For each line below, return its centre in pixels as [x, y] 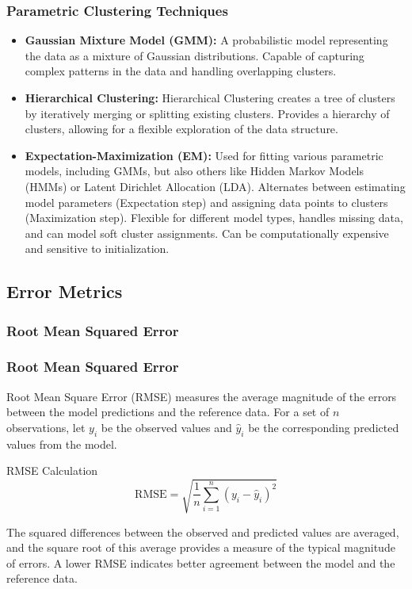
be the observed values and [166, 427]
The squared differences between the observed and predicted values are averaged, [203, 532]
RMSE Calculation [52, 470]
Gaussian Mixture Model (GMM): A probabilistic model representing [206, 40]
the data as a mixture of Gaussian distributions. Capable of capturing [195, 55]
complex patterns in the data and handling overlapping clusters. [181, 71]
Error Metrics [65, 291]
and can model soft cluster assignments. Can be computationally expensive [207, 233]
